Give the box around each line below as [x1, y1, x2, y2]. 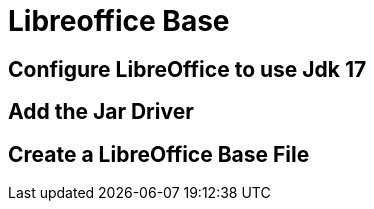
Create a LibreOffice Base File [8, 141, 310, 167]
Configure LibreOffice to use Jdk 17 [8, 56, 367, 82]
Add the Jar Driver [8, 99, 194, 125]
